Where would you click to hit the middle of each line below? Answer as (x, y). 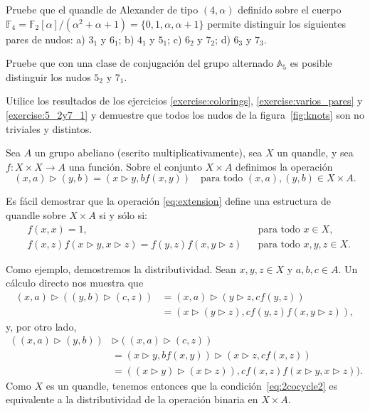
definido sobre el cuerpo (290, 9)
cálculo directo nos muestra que (75, 283)
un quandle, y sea (315, 153)
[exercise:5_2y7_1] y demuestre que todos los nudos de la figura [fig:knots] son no (185, 114)
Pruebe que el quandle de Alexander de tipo (102, 9)
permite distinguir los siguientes (277, 23)
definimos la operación (284, 166)
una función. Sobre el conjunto (135, 166)
